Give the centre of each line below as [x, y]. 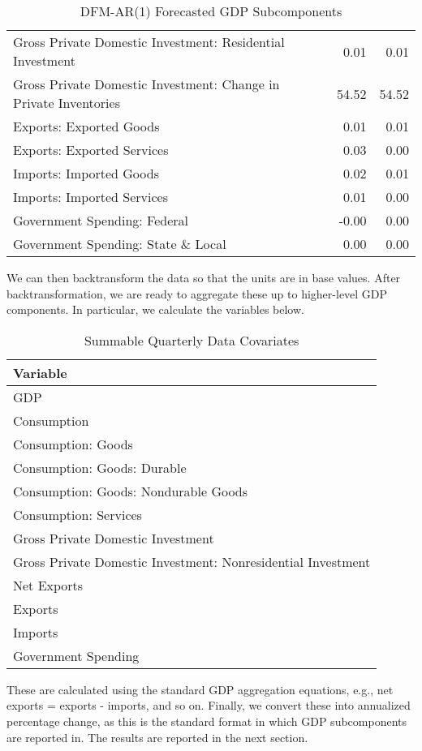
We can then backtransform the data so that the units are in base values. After [204, 277]
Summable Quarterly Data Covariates [192, 340]
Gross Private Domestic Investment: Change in [146, 84]
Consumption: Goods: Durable [100, 467]
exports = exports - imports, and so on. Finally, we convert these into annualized [209, 705]
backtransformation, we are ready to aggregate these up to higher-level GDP [197, 293]
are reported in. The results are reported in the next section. [157, 737]
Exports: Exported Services [91, 150]
